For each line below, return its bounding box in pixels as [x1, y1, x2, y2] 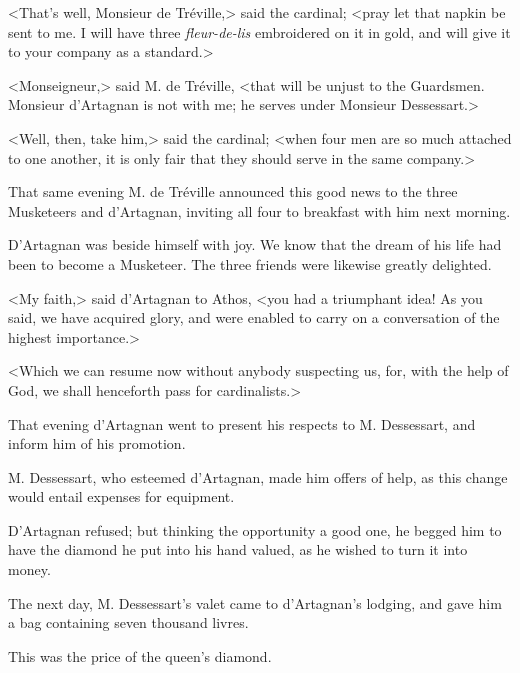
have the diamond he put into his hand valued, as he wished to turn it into [8, 539, 468, 560]
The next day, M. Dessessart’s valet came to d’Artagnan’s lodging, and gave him [8, 592, 502, 613]
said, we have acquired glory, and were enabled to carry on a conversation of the [8, 307, 500, 328]
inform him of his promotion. [8, 433, 186, 454]
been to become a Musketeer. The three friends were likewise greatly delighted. [8, 253, 492, 274]
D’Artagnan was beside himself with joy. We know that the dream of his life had [8, 234, 502, 255]
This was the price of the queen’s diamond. [8, 645, 272, 666]
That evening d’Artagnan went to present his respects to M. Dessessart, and [8, 413, 476, 434]
